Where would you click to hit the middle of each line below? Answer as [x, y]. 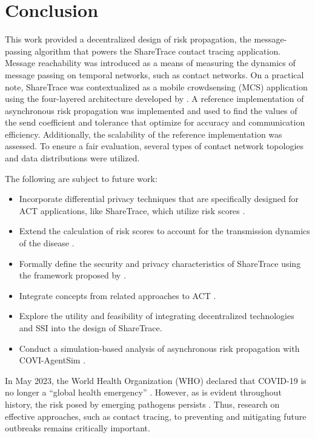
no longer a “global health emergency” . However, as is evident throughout [143, 392]
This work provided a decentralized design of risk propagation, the [128, 39]
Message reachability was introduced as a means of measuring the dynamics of [150, 63]
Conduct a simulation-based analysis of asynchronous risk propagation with [159, 348]
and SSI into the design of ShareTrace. [91, 328]
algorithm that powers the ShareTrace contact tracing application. [158, 51]
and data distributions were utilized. [72, 158]
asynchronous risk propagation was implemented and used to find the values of [151, 110]
